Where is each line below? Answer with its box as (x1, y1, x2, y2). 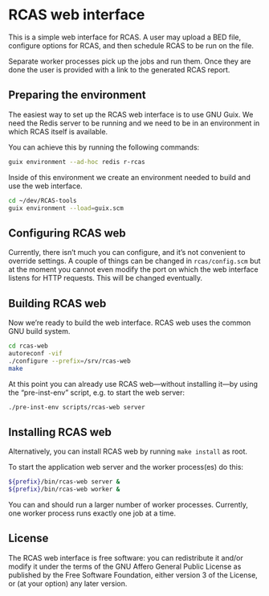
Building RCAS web (8, 296, 107, 310)
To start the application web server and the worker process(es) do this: (8, 462, 243, 472)
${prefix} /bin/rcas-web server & (8, 478, 120, 486)
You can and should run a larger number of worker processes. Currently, (8, 499, 249, 509)
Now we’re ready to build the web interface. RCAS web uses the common (8, 318, 251, 327)
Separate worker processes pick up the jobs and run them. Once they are (8, 56, 251, 66)
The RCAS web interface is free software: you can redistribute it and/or (8, 553, 243, 562)
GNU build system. (8, 327, 71, 335)
